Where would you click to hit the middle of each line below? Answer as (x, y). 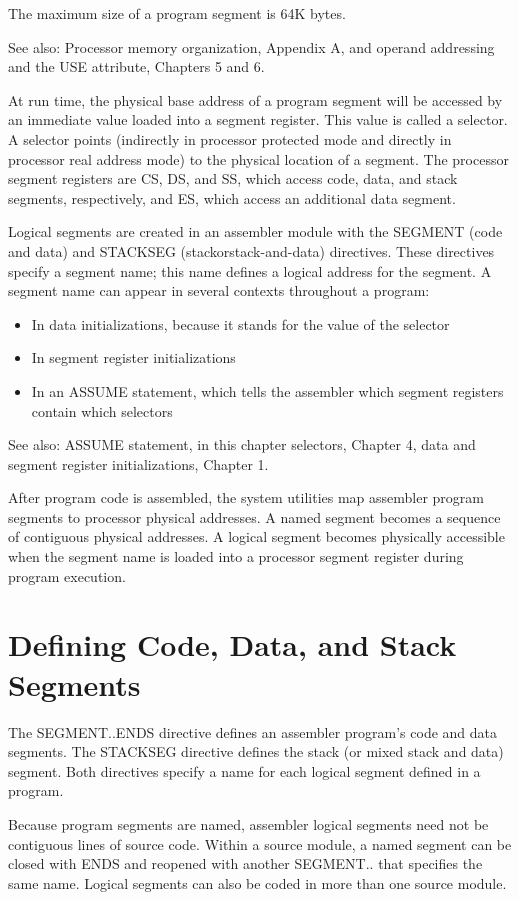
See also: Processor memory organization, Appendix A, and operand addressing (251, 46)
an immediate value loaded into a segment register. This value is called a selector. (258, 119)
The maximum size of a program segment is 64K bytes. (177, 13)
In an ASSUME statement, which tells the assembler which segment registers (267, 390)
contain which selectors (102, 410)
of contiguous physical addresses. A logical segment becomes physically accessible (256, 536)
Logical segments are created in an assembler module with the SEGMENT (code (255, 231)
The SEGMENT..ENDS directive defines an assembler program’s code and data (253, 731)
